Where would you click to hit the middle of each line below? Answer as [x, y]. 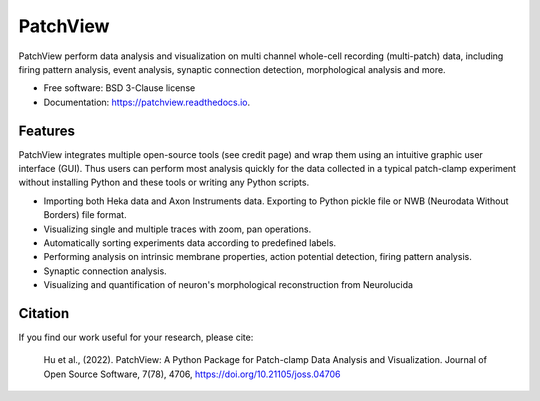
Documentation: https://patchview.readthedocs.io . [147, 102]
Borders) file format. [85, 215]
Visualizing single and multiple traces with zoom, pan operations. [177, 229]
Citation [44, 313]
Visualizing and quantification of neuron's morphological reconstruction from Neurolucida [228, 285]
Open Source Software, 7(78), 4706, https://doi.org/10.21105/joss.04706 [192, 374]
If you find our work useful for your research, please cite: [136, 337]
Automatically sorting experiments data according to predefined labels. [190, 242]
